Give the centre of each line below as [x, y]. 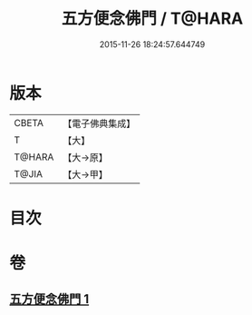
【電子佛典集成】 [99, 123]
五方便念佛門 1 [49, 299]
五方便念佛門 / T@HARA [152, 19]
